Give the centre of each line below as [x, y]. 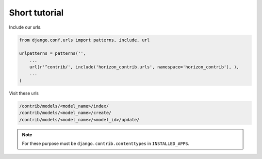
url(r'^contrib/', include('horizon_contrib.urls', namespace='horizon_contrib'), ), [134, 67]
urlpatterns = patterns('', [52, 54]
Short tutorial [36, 13]
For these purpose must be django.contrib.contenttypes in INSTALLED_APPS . [106, 143]
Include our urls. [25, 27]
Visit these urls [24, 93]
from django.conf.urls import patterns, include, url [84, 40]
